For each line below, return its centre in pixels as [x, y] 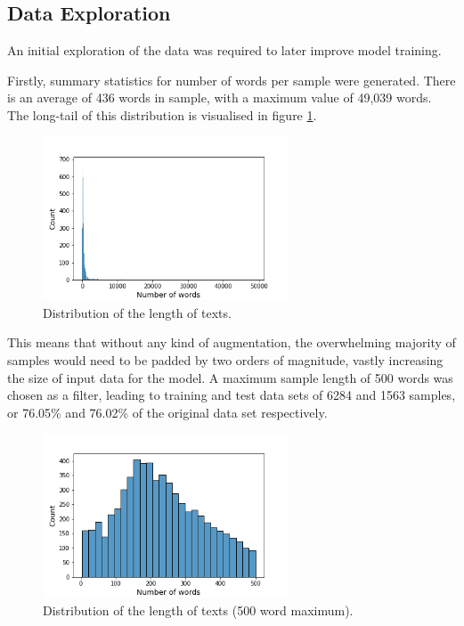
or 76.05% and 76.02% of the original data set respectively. [167, 412]
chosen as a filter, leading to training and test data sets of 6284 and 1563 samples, [232, 395]
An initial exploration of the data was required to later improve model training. [224, 50]
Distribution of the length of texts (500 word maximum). [198, 610]
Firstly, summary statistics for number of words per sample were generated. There [232, 80]
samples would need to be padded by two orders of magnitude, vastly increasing [225, 360]
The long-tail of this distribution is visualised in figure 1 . [162, 114]
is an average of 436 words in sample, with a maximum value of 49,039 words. [220, 98]
